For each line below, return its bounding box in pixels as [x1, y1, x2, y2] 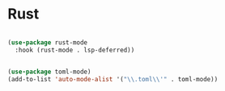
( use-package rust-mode [7, 38, 88, 47]
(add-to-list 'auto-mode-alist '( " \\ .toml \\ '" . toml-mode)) [7, 75, 219, 83]
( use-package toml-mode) [7, 68, 91, 76]
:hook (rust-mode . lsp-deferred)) [15, 46, 135, 54]
